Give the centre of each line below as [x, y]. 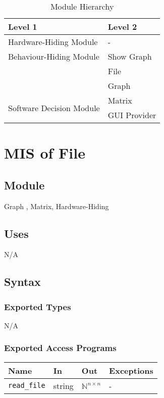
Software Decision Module [54, 108]
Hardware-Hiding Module [53, 42]
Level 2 [122, 27]
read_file [27, 386]
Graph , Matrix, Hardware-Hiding [57, 206]
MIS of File [45, 153]
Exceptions [131, 370]
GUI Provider [132, 115]
